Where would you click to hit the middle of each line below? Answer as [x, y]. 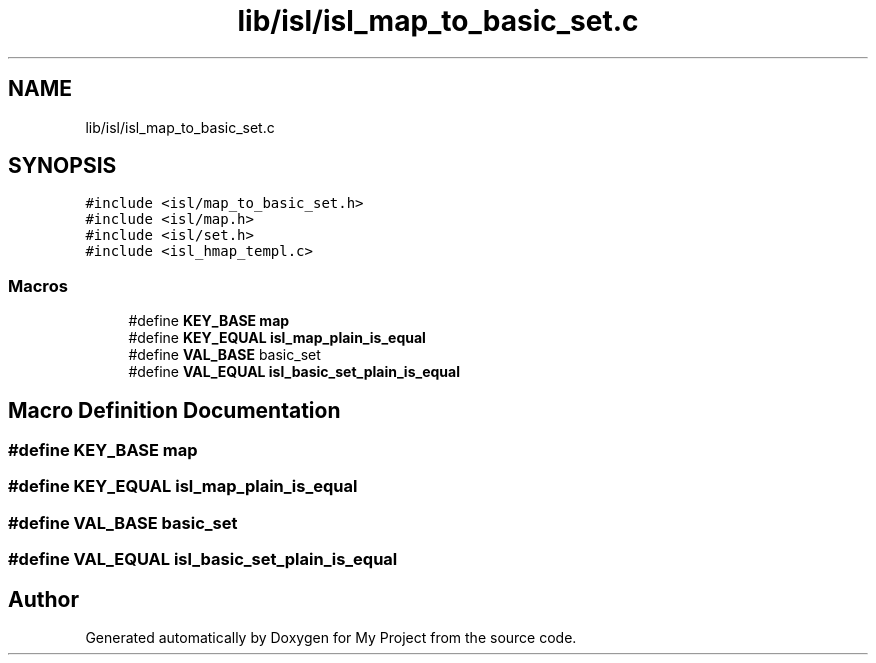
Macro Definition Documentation [174, 410]
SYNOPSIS [62, 166]
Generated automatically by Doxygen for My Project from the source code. [331, 637]
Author [43, 599]
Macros [38, 285]
